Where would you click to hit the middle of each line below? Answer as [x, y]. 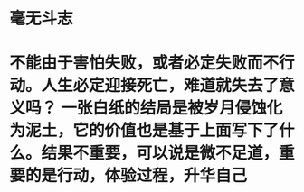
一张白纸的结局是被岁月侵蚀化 [171, 108]
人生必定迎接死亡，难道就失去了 [160, 86]
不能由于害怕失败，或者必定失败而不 [144, 63]
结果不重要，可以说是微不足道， [160, 153]
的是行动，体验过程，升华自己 [137, 176]
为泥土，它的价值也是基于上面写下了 [144, 131]
